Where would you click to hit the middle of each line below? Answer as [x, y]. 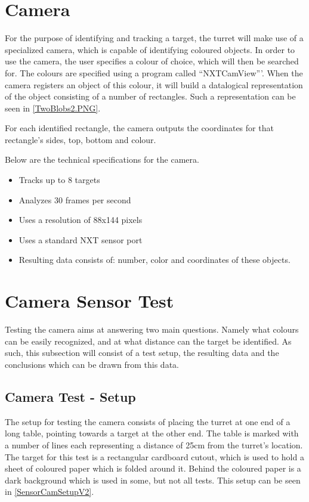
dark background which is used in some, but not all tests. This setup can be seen [153, 480]
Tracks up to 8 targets [59, 180]
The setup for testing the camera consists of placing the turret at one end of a [148, 421]
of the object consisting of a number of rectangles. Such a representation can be [150, 96]
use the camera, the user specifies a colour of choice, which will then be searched [152, 61]
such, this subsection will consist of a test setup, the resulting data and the [142, 353]
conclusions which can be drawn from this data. [92, 364]
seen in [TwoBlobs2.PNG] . [53, 108]
